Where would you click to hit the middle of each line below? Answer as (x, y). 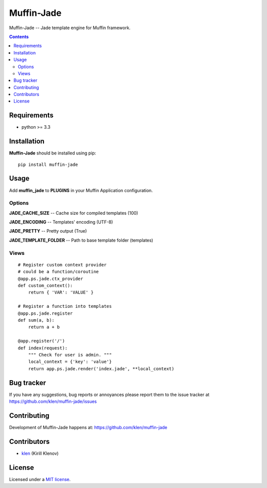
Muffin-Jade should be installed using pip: (53, 153)
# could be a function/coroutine (58, 272)
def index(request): (43, 348)
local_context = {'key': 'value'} (70, 362)
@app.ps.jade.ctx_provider (51, 279)
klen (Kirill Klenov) (40, 453)
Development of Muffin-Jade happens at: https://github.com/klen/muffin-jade (88, 427)
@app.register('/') (42, 341)
